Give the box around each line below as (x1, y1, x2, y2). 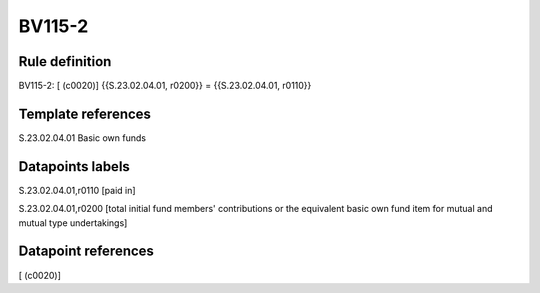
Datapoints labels (18, 158, 130, 175)
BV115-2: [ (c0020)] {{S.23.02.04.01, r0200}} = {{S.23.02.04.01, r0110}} (18, 80, 312, 92)
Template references (18, 105, 152, 122)
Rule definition (18, 53, 112, 70)
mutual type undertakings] (18, 216, 128, 229)
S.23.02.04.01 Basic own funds (18, 131, 147, 144)
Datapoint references (18, 243, 155, 260)
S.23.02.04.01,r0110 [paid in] (18, 184, 136, 196)
